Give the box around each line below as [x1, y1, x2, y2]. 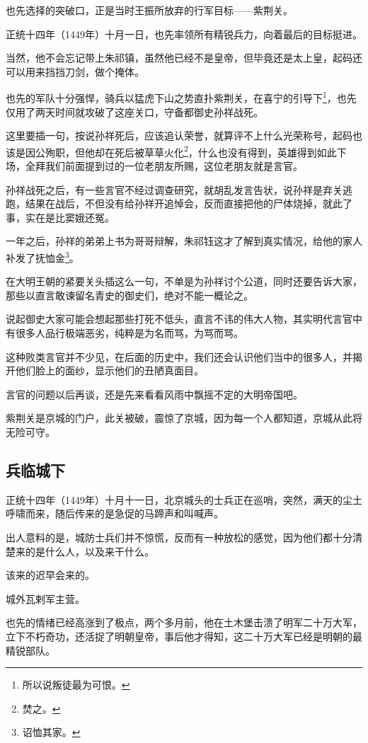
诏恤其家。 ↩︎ [22, 725, 81, 739]
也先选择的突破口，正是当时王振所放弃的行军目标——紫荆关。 [6, 3, 293, 17]
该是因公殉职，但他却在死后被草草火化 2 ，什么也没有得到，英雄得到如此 [6, 142, 337, 159]
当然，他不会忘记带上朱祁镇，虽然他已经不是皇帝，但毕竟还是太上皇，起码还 [6, 50, 362, 65]
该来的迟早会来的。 [6, 568, 95, 582]
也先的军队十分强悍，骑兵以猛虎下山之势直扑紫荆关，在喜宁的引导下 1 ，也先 [6, 88, 357, 105]
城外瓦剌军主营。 [6, 591, 85, 606]
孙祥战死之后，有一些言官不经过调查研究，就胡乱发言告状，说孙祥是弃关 [6, 182, 343, 197]
